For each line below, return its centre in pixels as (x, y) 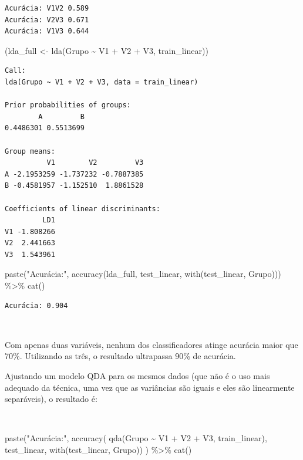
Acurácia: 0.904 (36, 305)
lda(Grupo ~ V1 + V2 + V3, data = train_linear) (102, 82)
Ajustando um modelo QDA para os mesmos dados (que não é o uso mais (137, 376)
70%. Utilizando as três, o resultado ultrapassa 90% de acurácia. (120, 356)
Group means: (30, 151)
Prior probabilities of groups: (68, 105)
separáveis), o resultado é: (51, 399)
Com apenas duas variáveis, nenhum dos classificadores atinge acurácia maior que (151, 344)
